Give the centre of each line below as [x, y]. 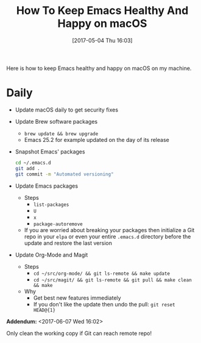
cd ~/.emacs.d [33, 163]
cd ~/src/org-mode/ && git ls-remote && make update [102, 274]
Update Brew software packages [56, 121]
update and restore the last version [68, 243]
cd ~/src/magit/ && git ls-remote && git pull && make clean [112, 280]
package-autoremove [58, 224]
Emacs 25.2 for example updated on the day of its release [97, 140]
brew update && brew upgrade [61, 134]
